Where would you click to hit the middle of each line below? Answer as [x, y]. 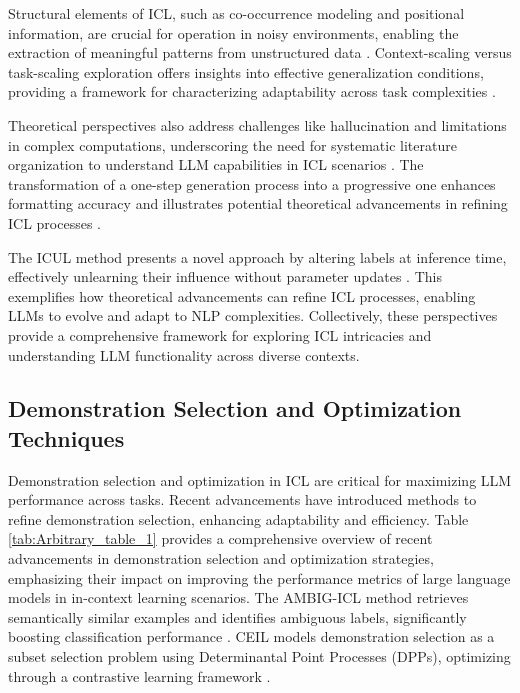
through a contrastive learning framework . [139, 675]
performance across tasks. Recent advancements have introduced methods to [242, 499]
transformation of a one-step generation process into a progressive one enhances [252, 183]
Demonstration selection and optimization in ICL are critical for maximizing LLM [260, 479]
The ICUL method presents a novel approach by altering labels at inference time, [257, 256]
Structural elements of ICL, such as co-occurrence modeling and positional [236, 13]
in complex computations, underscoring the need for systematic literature [232, 144]
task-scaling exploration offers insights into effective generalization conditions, [246, 71]
